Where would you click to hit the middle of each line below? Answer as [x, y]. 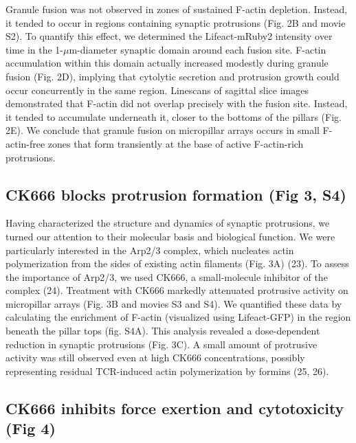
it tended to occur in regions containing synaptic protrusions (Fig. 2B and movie [176, 22]
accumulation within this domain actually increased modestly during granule [167, 63]
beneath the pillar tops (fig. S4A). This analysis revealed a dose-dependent [163, 331]
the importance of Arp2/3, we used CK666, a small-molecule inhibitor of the [167, 276]
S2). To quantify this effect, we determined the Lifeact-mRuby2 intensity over [169, 36]
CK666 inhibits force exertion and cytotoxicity [175, 408]
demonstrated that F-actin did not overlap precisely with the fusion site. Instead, [177, 103]
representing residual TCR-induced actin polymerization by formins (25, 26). [167, 371]
